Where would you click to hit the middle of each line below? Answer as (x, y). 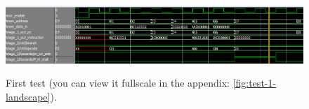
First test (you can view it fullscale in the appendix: (118, 83)
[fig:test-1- (255, 83)
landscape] (28, 96)
